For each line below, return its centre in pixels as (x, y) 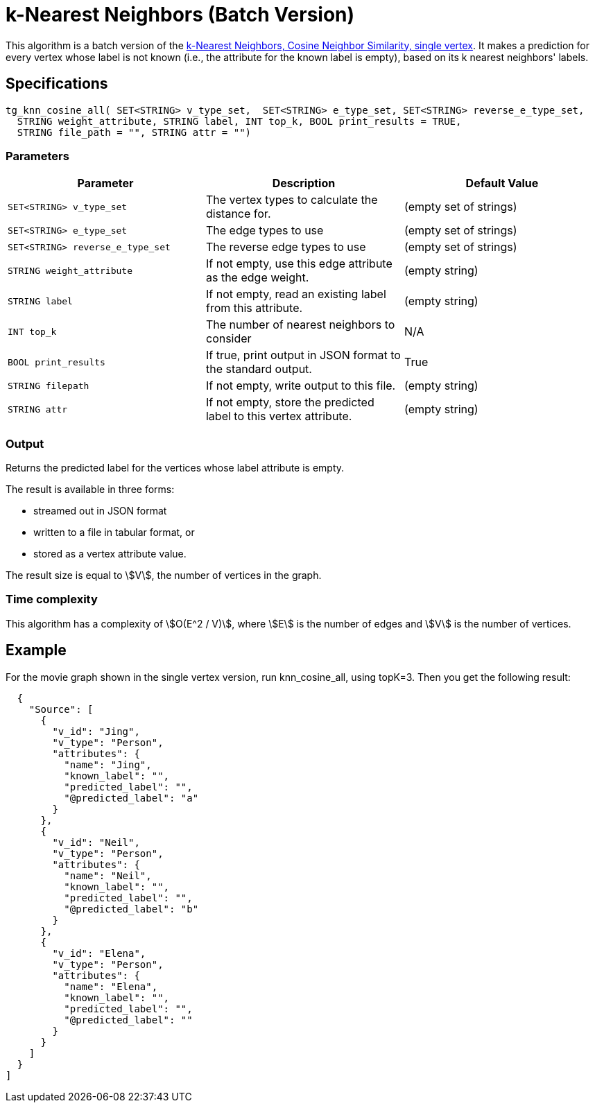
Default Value (502, 183)
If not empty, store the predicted (290, 402)
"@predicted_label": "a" (131, 798)
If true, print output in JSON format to (303, 355)
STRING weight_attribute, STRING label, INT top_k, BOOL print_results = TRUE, (239, 121)
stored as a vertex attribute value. (110, 554)
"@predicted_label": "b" (131, 909)
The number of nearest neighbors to (300, 325)
